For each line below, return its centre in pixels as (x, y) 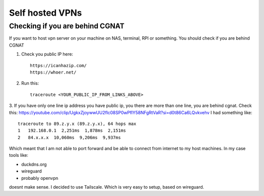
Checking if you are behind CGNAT (67, 26)
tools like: (19, 155)
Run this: (30, 83)
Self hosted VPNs (45, 13)
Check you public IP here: (47, 54)
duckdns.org (34, 164)
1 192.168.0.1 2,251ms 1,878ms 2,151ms (72, 131)
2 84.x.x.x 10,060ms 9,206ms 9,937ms (69, 137)
